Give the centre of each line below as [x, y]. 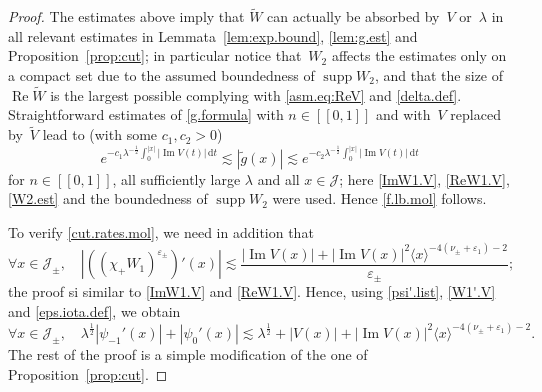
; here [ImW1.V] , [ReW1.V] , [424, 178]
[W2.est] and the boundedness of [108, 198]
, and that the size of [439, 75]
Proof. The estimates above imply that [126, 16]
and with [403, 114]
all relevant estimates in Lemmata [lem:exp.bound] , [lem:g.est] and [213, 35]
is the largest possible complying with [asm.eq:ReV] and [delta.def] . [256, 94]
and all [278, 178]
